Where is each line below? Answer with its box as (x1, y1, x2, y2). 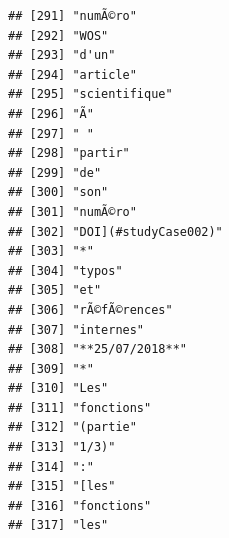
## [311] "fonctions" (8, 400, 152, 415)
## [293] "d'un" (8, 48, 116, 63)
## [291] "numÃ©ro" (8, 9, 137, 23)
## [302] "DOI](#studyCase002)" (8, 224, 223, 239)
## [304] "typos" (8, 263, 123, 278)
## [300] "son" (8, 185, 109, 200)
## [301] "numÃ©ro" (8, 204, 137, 219)
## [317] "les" (8, 518, 109, 533)
